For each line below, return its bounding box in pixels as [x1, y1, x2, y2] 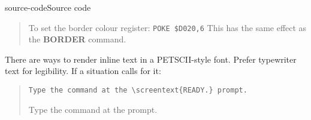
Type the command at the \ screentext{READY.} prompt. [28, 86, 247, 95]
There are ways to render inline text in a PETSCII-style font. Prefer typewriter [5, 53, 297, 65]
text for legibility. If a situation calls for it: [5, 64, 161, 77]
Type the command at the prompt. [28, 103, 158, 115]
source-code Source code [5, 1, 91, 13]
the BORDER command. [28, 33, 126, 45]
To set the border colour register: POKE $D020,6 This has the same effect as [28, 21, 307, 33]
